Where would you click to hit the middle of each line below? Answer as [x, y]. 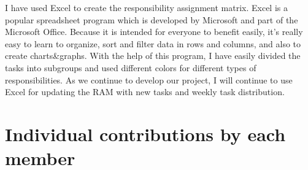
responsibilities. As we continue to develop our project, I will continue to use [149, 79]
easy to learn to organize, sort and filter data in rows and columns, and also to [153, 43]
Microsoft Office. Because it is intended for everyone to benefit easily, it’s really [154, 32]
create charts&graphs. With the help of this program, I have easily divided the [153, 56]
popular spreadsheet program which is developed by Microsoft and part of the [152, 19]
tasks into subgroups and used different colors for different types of [131, 67]
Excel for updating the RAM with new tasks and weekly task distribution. [145, 92]
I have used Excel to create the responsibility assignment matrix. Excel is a [146, 7]
